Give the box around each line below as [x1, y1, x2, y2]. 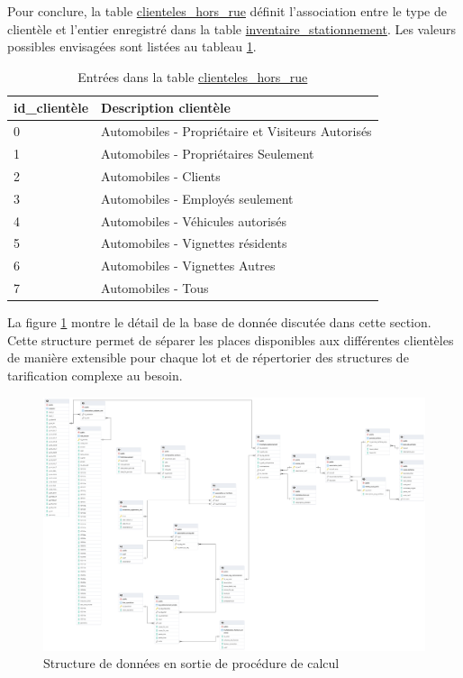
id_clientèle [14, 98, 89, 117]
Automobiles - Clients [101, 166, 221, 185]
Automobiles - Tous [101, 279, 209, 298]
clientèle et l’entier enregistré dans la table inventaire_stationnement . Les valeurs [7, 19, 457, 38]
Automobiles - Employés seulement [101, 188, 294, 207]
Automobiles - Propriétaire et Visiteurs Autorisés [101, 122, 372, 141]
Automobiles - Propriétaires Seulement [101, 144, 314, 163]
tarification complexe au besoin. [7, 366, 183, 384]
